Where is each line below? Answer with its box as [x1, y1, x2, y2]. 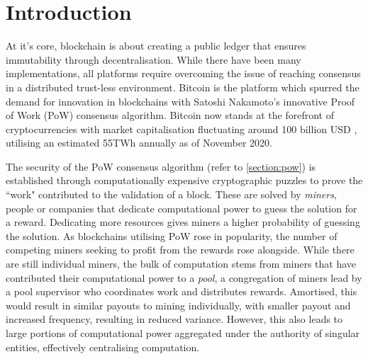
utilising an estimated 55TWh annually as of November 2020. [6, 135, 272, 150]
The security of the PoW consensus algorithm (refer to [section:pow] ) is [6, 159, 316, 173]
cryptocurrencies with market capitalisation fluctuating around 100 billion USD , [6, 121, 357, 136]
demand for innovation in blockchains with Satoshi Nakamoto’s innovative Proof [6, 93, 355, 108]
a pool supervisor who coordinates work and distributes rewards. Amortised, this [6, 284, 357, 299]
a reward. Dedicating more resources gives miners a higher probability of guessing [6, 215, 360, 229]
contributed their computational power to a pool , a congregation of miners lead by [6, 270, 362, 285]
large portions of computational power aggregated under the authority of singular [6, 326, 360, 340]
